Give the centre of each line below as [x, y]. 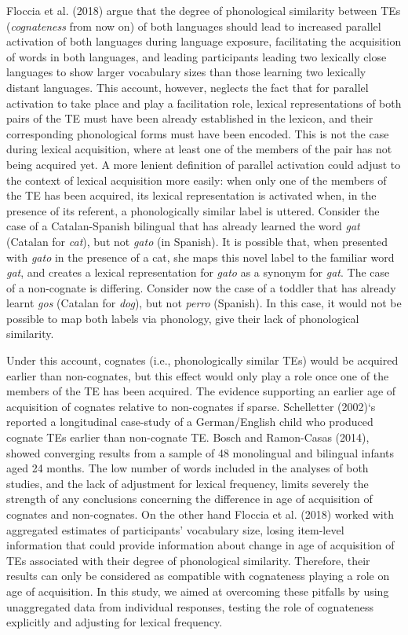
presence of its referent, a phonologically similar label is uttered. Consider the [193, 210]
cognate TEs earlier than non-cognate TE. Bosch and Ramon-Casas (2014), [188, 437]
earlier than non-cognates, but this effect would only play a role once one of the [198, 375]
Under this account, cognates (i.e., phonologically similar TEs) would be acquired [202, 360]
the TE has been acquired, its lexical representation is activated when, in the [191, 195]
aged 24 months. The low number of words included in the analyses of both [188, 468]
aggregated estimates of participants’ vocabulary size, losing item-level [175, 529]
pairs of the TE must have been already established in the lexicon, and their [190, 118]
